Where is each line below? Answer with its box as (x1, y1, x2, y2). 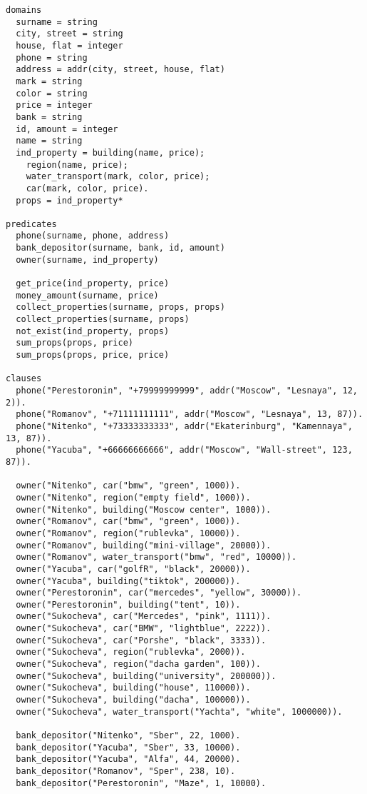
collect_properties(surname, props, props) (16, 302, 225, 313)
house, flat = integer (16, 40, 123, 51)
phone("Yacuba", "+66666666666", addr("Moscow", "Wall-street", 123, (16, 445, 353, 456)
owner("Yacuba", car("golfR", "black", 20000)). (16, 563, 251, 574)
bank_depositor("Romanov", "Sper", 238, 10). (16, 766, 236, 776)
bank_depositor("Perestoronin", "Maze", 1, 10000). (16, 778, 267, 788)
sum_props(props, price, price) (16, 350, 170, 361)
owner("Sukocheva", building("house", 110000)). (16, 683, 251, 693)
